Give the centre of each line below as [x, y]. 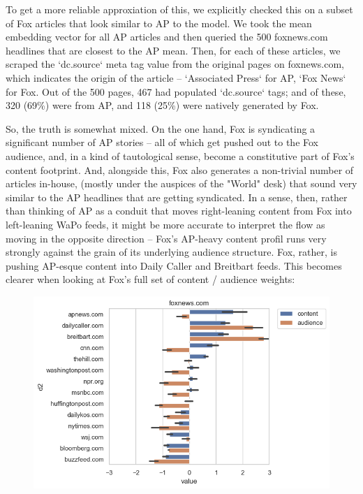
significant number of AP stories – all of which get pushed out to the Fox [162, 142]
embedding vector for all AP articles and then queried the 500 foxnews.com [167, 37]
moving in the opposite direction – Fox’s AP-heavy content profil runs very [166, 238]
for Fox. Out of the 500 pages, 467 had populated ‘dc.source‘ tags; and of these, [176, 91]
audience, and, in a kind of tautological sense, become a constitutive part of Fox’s [180, 155]
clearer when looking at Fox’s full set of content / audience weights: [150, 279]
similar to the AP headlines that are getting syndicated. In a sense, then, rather [177, 197]
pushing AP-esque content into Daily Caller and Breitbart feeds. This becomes [174, 265]
